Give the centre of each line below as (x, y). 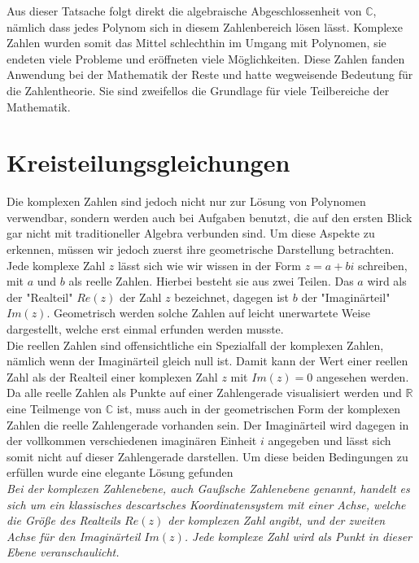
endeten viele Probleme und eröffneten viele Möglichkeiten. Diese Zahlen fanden (206, 58)
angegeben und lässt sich (330, 441)
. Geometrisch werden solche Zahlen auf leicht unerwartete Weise (208, 313)
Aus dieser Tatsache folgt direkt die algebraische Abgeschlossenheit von (184, 11)
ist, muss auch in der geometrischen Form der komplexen (258, 408)
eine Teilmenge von (55, 408)
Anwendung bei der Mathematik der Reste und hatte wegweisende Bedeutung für (210, 74)
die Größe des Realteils (64, 520)
